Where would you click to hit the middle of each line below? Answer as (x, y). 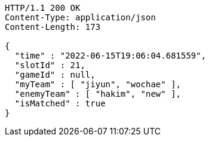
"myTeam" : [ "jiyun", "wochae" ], (98, 84)
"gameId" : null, (55, 75)
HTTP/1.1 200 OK (43, 8)
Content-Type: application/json (80, 17)
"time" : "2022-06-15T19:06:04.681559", (110, 56)
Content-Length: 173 (53, 27)
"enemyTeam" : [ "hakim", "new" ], (98, 94)
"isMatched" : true (60, 103)
